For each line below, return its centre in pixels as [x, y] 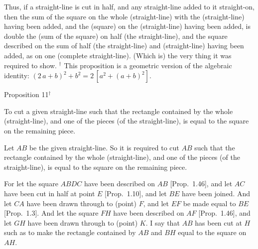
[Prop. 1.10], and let [136, 193]
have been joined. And [216, 193]
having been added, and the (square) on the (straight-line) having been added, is [128, 26]
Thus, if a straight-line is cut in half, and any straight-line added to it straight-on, [129, 6]
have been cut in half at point [50, 193]
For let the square [31, 184]
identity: [17, 75]
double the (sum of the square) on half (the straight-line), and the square [116, 36]
